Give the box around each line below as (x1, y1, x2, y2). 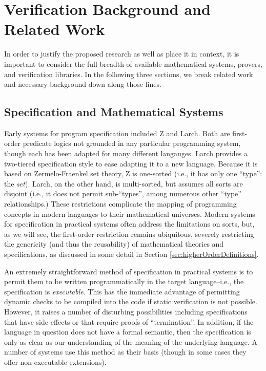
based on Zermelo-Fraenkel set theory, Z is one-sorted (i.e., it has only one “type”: (4, 168, 262, 179)
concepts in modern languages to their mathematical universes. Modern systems (4, 208, 255, 219)
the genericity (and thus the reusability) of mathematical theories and (4, 238, 224, 249)
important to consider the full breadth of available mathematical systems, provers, (4, 58, 262, 69)
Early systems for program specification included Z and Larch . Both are (4, 127, 230, 138)
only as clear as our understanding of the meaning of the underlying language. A (4, 336, 257, 347)
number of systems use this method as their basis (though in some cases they (4, 346, 247, 357)
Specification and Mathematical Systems (4, 104, 223, 120)
